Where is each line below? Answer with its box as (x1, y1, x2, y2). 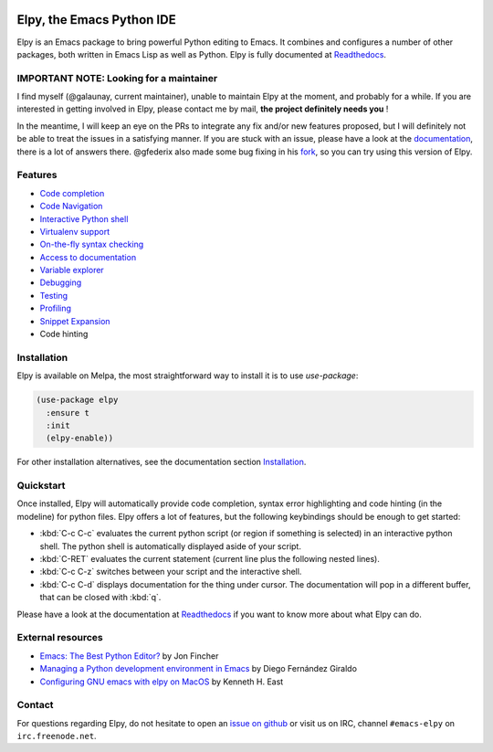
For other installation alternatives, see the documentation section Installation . (16, 457, 307, 468)
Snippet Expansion (39, 315, 110, 326)
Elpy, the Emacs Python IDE (16, 12, 177, 27)
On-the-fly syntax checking (39, 238, 144, 250)
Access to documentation (39, 251, 137, 262)
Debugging (39, 277, 82, 288)
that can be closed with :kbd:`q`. (39, 592, 162, 603)
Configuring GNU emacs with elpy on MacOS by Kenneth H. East (39, 676, 284, 687)
